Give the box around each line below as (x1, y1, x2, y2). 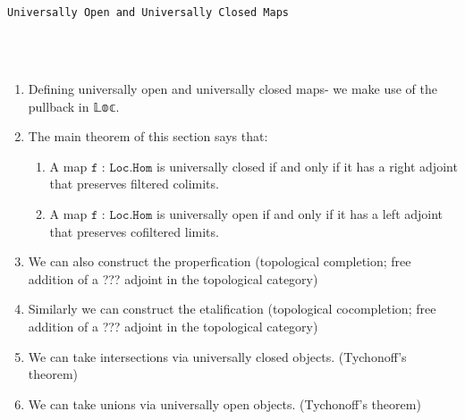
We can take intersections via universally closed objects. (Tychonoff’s (28, 347, 407, 365)
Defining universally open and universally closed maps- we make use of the (28, 80, 437, 98)
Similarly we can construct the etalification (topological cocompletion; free (28, 299, 436, 318)
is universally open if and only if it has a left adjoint (156, 205, 444, 223)
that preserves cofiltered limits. (49, 222, 219, 240)
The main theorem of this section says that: (28, 127, 268, 146)
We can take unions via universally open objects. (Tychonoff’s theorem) (28, 394, 421, 413)
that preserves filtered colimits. (49, 174, 219, 193)
